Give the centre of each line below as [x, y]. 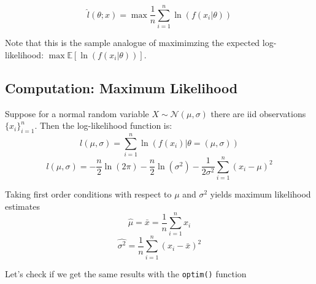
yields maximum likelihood [260, 194]
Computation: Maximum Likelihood [121, 87]
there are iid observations [258, 113]
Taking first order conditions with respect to [88, 194]
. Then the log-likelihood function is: [103, 125]
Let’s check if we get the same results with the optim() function [126, 273]
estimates [22, 206]
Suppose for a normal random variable [77, 113]
